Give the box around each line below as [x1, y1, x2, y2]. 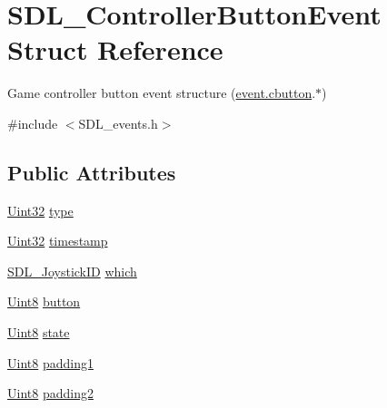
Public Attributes [7, 158, 176, 186]
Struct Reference [7, 31, 223, 68]
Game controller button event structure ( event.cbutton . [7, 83, 316, 102]
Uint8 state [7, 323, 70, 342]
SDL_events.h [78, 113, 158, 132]
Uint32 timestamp [7, 231, 108, 250]
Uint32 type [7, 200, 74, 219]
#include [7, 113, 58, 132]
